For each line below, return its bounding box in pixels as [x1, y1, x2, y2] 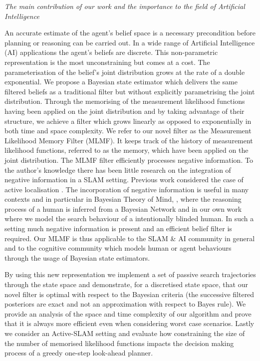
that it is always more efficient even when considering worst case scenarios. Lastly [4, 318, 255, 329]
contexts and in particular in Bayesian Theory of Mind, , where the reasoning [4, 194, 242, 204]
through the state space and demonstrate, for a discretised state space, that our [4, 279, 248, 290]
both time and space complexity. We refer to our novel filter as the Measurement [4, 125, 252, 136]
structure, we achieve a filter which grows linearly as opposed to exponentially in [4, 115, 252, 126]
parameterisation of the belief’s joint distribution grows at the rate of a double [4, 66, 245, 77]
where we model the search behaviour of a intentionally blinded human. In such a [4, 213, 254, 224]
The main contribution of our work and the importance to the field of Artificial [4, 1, 245, 11]
